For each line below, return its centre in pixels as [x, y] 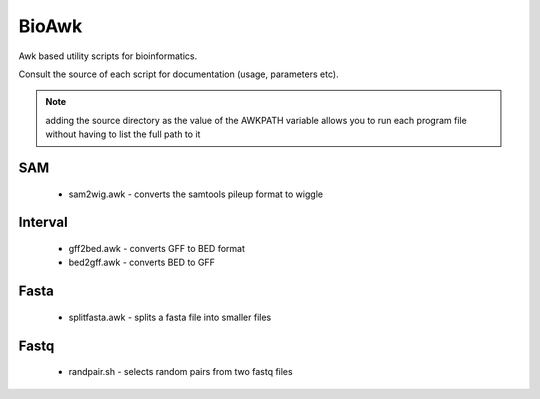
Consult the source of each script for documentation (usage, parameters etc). [178, 74]
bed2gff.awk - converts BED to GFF [141, 262]
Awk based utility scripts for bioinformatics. [108, 56]
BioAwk [50, 26]
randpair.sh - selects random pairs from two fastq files [181, 372]
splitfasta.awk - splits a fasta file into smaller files [170, 317]
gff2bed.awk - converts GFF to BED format [156, 248]
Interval [43, 222]
